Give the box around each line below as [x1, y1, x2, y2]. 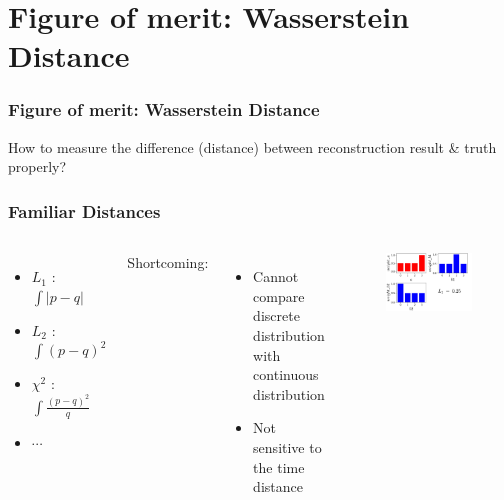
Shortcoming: [127, 252, 209, 273]
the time [253, 456, 305, 477]
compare [253, 285, 305, 306]
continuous [253, 364, 319, 385]
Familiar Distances [8, 198, 161, 223]
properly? [8, 156, 67, 177]
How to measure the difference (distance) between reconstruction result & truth [8, 136, 497, 157]
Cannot [253, 266, 299, 287]
